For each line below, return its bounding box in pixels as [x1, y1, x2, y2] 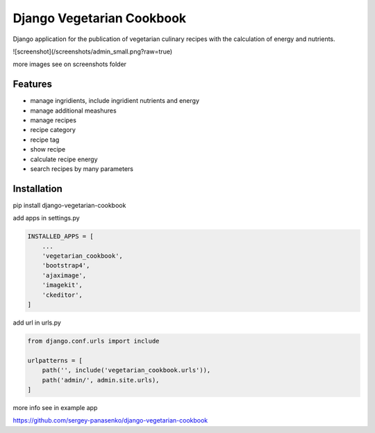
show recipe [30, 145, 66, 154]
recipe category [30, 126, 76, 134]
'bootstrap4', [42, 261, 90, 270]
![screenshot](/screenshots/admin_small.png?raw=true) [12, 47, 173, 56]
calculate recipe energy [30, 155, 98, 163]
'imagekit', [42, 281, 83, 289]
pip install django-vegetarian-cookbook [12, 201, 126, 209]
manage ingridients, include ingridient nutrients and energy [30, 97, 200, 105]
